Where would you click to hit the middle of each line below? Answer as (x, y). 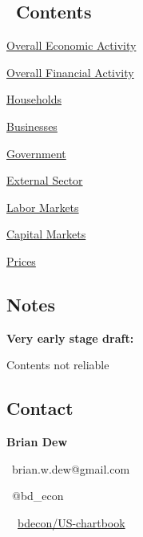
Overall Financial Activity (70, 72)
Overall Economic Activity (71, 45)
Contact (40, 408)
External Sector (45, 180)
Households (34, 99)
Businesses (32, 126)
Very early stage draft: (70, 338)
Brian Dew (37, 442)
